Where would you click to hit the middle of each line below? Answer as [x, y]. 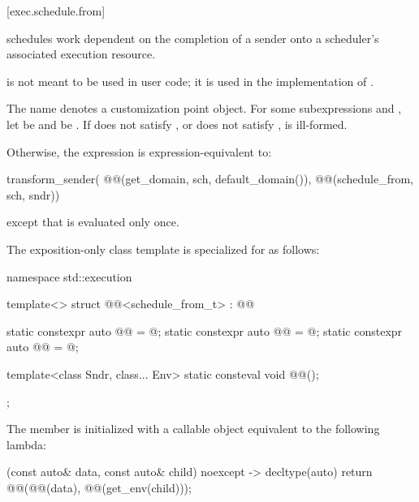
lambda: [27, 444]
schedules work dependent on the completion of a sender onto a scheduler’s [193, 38]
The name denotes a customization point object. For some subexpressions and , [204, 108]
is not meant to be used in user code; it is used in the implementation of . [190, 81]
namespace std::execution [69, 276]
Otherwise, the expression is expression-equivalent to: [139, 151]
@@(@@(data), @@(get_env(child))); [99, 487]
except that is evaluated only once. [93, 222]
